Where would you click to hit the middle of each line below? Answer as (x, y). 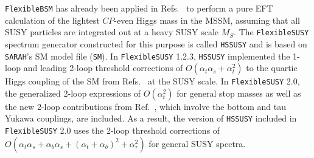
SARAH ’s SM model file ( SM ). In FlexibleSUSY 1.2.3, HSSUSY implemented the (148, 56)
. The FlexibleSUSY (271, 32)
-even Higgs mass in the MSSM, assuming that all (207, 20)
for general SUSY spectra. (197, 143)
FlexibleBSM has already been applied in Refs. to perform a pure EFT (139, 8)
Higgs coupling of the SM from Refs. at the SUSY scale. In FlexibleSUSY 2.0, (152, 81)
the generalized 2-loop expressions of (73, 93)
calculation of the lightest (52, 20)
